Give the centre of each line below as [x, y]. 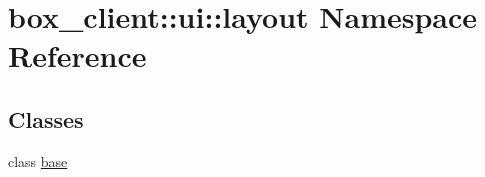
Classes [46, 118]
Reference [77, 55]
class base [38, 160]
